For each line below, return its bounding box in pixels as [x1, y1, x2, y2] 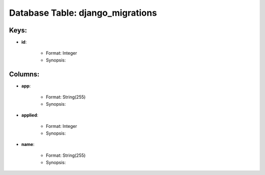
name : [21, 142, 35, 147]
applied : [21, 112, 39, 118]
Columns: [9, 70, 40, 78]
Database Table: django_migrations [9, 7, 157, 18]
